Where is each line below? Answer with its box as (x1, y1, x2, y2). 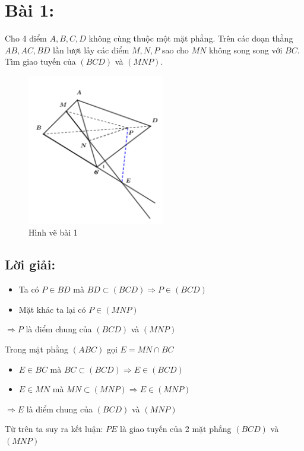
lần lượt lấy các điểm (53, 43, 129, 56)
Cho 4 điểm (5, 32, 47, 45)
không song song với (208, 43, 283, 56)
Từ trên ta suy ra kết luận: (5, 423, 103, 435)
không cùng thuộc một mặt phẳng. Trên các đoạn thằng (88, 32, 293, 45)
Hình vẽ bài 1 (28, 226, 78, 239)
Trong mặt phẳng (5, 343, 69, 355)
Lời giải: (5, 255, 56, 274)
